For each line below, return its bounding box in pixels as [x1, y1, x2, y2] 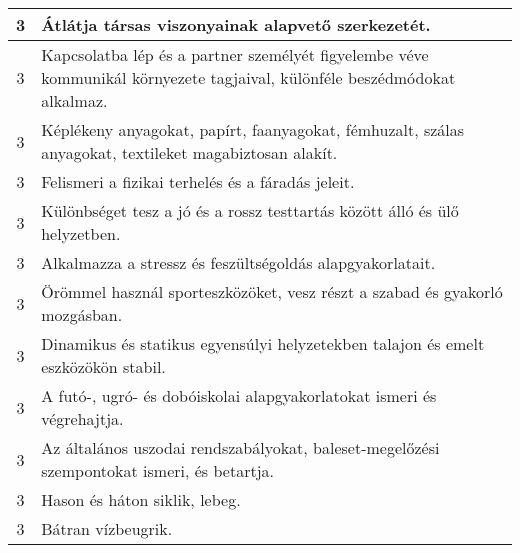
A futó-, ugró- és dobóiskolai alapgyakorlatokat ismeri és [41, 384, 437, 407]
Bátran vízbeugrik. [41, 517, 173, 540]
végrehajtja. [41, 407, 124, 430]
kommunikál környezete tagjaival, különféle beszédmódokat [41, 66, 456, 89]
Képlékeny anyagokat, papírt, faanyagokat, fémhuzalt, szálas [41, 118, 465, 141]
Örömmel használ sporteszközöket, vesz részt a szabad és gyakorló [41, 280, 503, 303]
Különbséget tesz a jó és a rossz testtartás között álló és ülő [41, 199, 459, 222]
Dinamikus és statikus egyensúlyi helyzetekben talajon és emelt [41, 332, 485, 355]
